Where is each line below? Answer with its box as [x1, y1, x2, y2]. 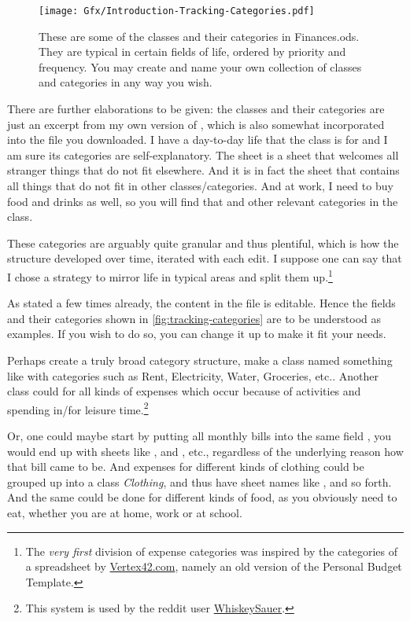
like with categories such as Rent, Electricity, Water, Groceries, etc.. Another [7, 367, 379, 384]
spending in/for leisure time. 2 [7, 399, 149, 417]
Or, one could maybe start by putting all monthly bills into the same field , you [7, 428, 391, 444]
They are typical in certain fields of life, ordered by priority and [39, 43, 346, 60]
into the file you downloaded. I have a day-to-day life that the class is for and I [7, 131, 388, 148]
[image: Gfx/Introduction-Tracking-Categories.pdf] [39, 6, 315, 17]
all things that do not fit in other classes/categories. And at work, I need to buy [7, 178, 393, 193]
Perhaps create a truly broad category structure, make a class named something [7, 352, 393, 368]
